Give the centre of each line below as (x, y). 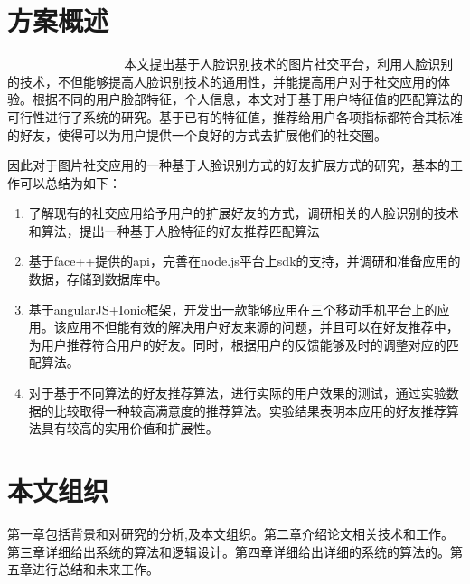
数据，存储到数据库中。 (98, 279)
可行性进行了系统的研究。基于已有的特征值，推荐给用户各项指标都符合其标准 (235, 116)
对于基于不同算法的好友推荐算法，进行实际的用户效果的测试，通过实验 (237, 393)
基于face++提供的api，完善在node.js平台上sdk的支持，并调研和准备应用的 (244, 261)
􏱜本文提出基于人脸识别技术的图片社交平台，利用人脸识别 (287, 64)
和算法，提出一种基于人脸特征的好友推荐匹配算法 (174, 230)
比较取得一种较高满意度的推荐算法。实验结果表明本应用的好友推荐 (250, 410)
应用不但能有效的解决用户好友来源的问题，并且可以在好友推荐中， (263, 327)
